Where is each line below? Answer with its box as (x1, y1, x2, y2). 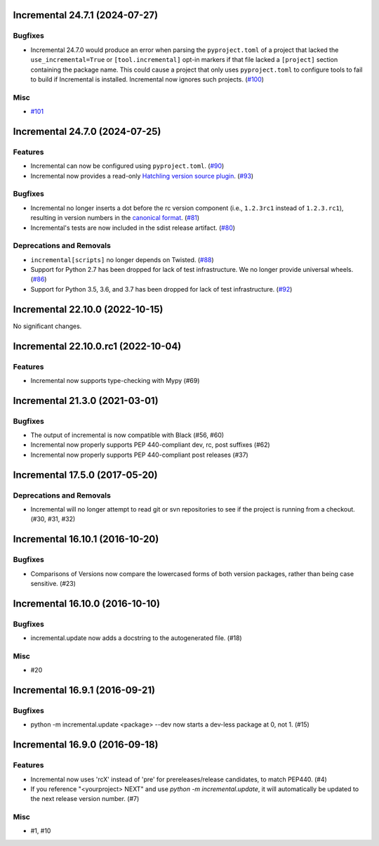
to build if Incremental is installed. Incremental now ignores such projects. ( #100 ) (30, 74, 265, 84)
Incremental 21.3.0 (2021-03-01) (13, 394, 159, 407)
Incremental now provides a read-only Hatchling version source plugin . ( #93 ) (30, 171, 254, 180)
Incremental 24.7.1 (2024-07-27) (13, 9, 158, 21)
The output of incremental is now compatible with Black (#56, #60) (30, 431, 225, 439)
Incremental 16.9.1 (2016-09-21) (13, 684, 156, 696)
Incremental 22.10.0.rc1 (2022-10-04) (13, 340, 182, 352)
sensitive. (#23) (30, 579, 77, 587)
